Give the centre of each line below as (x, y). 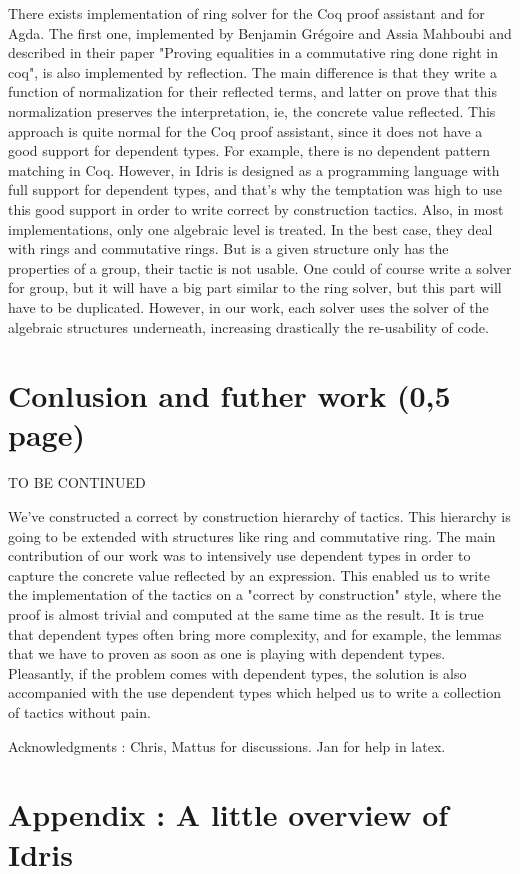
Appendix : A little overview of (228, 814)
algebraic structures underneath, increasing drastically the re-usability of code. (248, 326)
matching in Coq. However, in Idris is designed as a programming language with (254, 169)
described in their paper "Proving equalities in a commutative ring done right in (253, 52)
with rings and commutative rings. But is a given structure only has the (228, 248)
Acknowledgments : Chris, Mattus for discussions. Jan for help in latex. (227, 745)
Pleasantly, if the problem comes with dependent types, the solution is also (237, 672)
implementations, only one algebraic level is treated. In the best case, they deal (250, 228)
